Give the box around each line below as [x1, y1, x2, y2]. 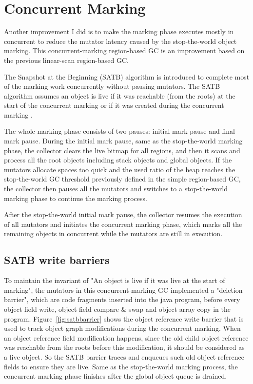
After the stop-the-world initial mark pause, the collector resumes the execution [4, 209, 242, 220]
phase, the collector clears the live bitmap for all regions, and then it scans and [4, 145, 240, 155]
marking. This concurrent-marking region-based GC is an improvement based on [4, 45, 245, 56]
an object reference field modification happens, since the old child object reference [4, 332, 249, 343]
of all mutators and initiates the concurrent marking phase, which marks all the [4, 219, 242, 229]
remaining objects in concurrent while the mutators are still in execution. [4, 228, 223, 239]
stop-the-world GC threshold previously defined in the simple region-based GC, [4, 174, 241, 184]
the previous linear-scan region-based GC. [4, 55, 129, 65]
